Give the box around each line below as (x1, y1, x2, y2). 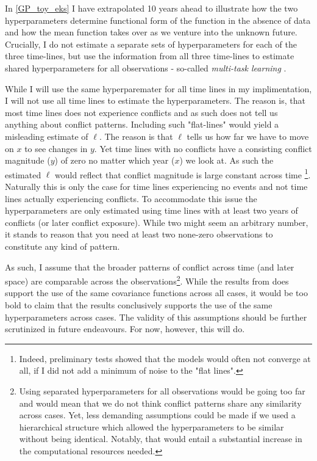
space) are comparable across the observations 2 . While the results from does (5, 273, 289, 287)
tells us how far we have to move (187, 129, 309, 142)
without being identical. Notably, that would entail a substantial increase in (19, 432, 302, 445)
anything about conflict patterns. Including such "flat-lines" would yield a (5, 118, 279, 131)
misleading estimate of (5, 129, 88, 142)
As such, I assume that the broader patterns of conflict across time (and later (5, 260, 294, 273)
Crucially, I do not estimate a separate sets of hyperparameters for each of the (5, 37, 297, 50)
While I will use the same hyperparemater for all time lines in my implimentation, (5, 82, 312, 95)
